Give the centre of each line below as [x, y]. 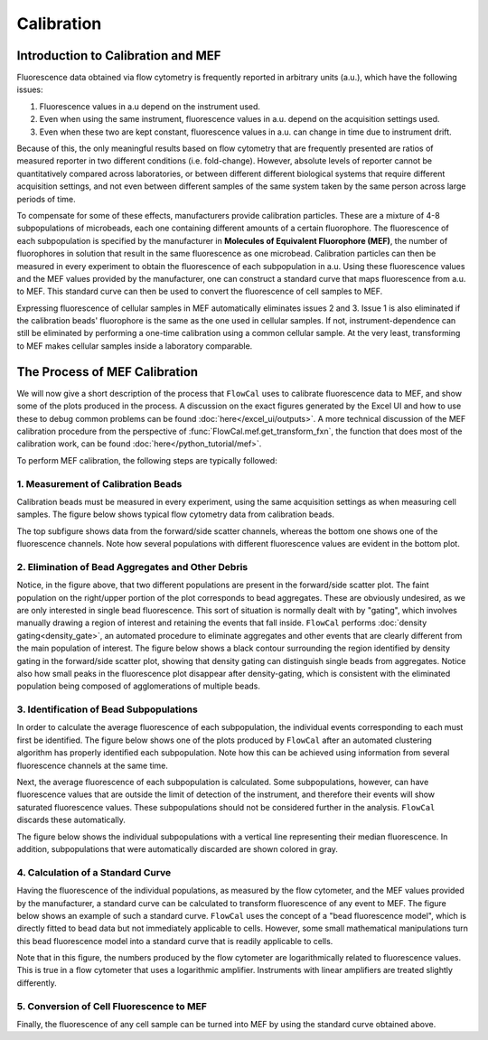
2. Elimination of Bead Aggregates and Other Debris [132, 567]
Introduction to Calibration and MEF [119, 56]
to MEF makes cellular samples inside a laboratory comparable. [135, 346]
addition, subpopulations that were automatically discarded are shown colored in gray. [178, 848]
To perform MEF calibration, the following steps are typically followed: [147, 460]
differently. [37, 983]
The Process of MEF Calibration [108, 372]
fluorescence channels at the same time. [93, 765]
